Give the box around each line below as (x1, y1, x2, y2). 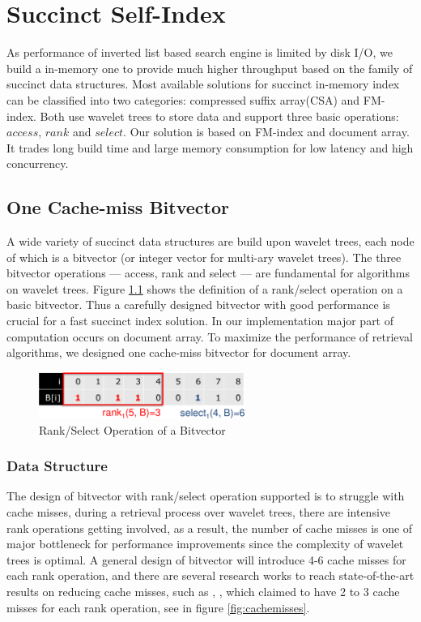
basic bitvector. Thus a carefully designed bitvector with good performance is (6, 296, 390, 313)
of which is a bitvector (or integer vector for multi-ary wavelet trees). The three (6, 248, 402, 265)
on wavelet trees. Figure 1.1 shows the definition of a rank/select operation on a (6, 280, 403, 297)
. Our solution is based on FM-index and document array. (123, 123, 410, 140)
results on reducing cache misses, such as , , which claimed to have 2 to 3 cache (6, 582, 400, 599)
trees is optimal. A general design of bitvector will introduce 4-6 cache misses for (6, 551, 406, 568)
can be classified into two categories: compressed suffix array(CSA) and (6, 91, 360, 108)
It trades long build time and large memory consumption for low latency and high (6, 139, 414, 156)
